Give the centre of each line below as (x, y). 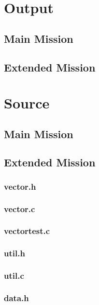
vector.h (20, 186)
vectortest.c (27, 231)
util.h (14, 253)
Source (27, 103)
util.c (14, 276)
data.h (16, 298)
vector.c (20, 208)
